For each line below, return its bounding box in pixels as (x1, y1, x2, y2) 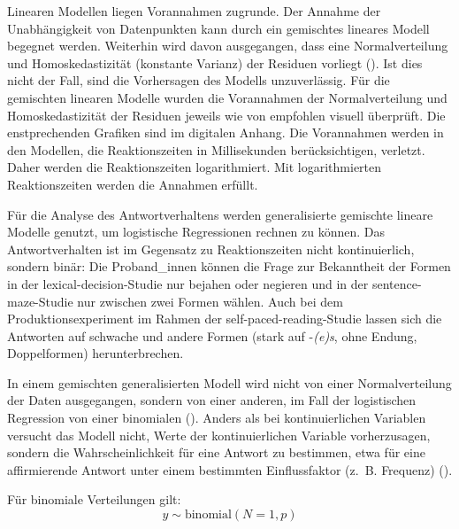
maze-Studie (7, 292, 73, 310)
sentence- (371, 274, 422, 292)
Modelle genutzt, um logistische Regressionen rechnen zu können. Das (7, 222, 386, 241)
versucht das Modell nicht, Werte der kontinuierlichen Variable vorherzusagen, (7, 425, 431, 444)
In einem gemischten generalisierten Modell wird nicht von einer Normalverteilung (7, 373, 452, 392)
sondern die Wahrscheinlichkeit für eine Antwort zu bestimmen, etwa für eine (7, 443, 425, 462)
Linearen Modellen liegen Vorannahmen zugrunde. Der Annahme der (7, 2, 381, 19)
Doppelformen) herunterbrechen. (7, 344, 184, 362)
